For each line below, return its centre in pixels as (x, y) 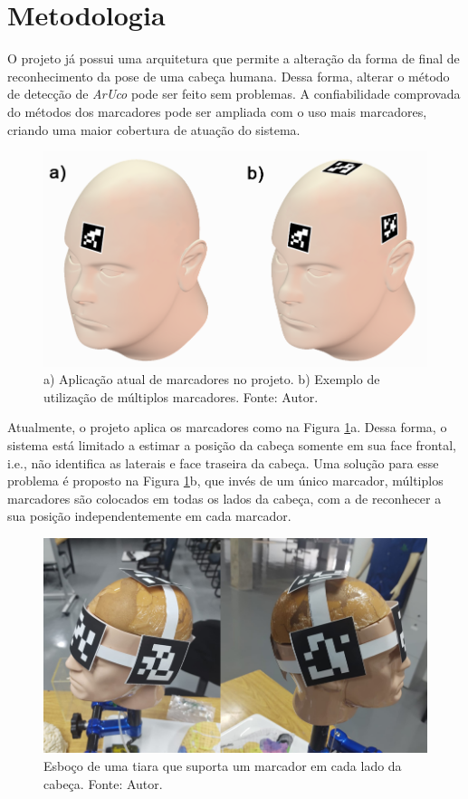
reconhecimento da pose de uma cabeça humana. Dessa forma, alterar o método (229, 76)
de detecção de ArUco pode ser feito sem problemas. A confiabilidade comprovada (234, 94)
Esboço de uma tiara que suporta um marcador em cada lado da (223, 765)
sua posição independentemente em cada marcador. (149, 516)
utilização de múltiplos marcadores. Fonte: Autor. (181, 396)
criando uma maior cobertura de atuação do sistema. (154, 129)
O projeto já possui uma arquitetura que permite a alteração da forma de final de (234, 58)
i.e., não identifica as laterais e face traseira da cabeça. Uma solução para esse (223, 462)
